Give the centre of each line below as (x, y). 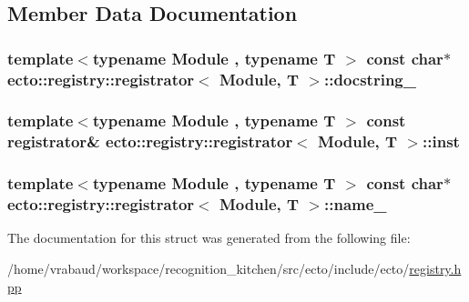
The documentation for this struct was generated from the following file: (209, 238)
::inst (441, 141)
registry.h (435, 269)
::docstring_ (370, 79)
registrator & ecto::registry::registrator (150, 141)
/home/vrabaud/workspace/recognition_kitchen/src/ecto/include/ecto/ (209, 269)
